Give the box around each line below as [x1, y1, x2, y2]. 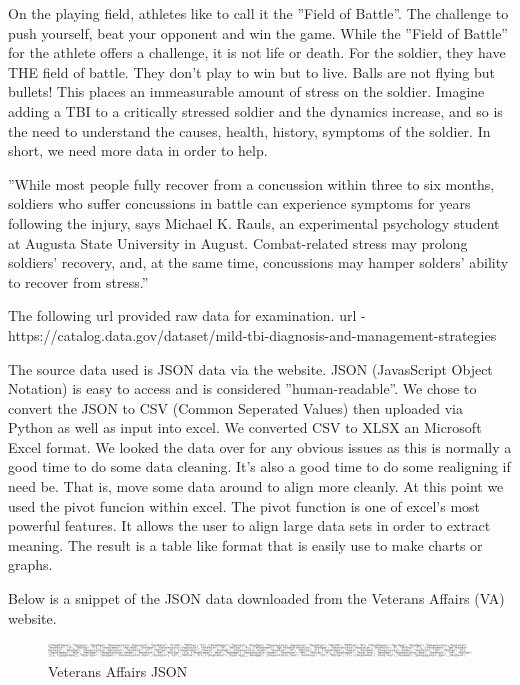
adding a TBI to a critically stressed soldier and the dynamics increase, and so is [8, 100, 503, 121]
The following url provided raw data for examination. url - [8, 305, 366, 326]
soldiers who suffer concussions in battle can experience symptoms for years [8, 193, 471, 214]
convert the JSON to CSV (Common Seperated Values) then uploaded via [8, 397, 463, 418]
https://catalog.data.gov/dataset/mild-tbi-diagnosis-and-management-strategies [8, 324, 497, 345]
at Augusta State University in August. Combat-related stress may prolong [8, 232, 468, 253]
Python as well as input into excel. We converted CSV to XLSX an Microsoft [8, 417, 482, 438]
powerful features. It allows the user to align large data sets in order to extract [8, 515, 491, 536]
